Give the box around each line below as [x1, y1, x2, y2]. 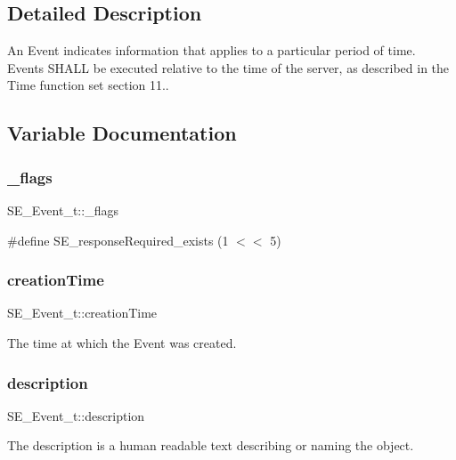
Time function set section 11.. [7, 76, 169, 94]
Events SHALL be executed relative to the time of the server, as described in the [7, 58, 450, 77]
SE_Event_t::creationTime [7, 303, 158, 322]
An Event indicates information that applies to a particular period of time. [7, 41, 416, 60]
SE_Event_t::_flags [7, 200, 118, 219]
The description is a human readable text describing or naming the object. [7, 436, 414, 455]
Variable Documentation [7, 119, 237, 147]
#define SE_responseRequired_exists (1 [7, 230, 229, 249]
